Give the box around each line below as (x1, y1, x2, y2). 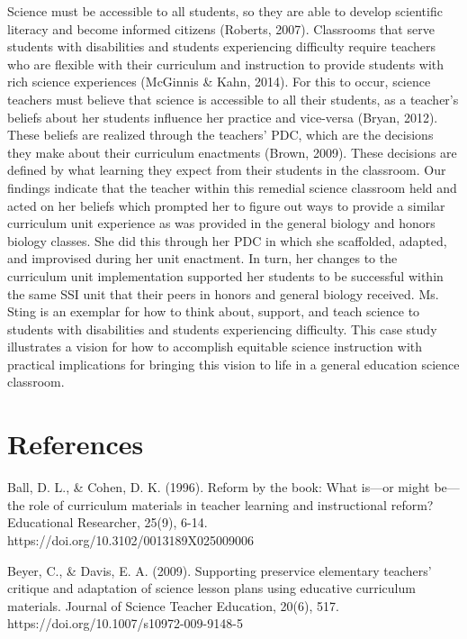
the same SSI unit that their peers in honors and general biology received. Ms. (7, 284, 439, 303)
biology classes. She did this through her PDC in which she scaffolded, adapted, (7, 231, 447, 250)
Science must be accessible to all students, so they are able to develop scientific (7, 2, 443, 20)
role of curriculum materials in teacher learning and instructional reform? (29, 495, 434, 514)
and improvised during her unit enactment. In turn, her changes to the (7, 249, 398, 268)
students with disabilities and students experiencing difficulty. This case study (7, 319, 437, 338)
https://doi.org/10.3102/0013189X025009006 (7, 530, 254, 549)
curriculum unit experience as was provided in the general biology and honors (7, 214, 436, 233)
